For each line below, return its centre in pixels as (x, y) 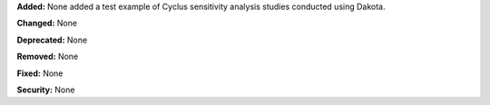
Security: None (46, 90)
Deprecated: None (52, 40)
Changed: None (47, 24)
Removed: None (48, 57)
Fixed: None (40, 73)
